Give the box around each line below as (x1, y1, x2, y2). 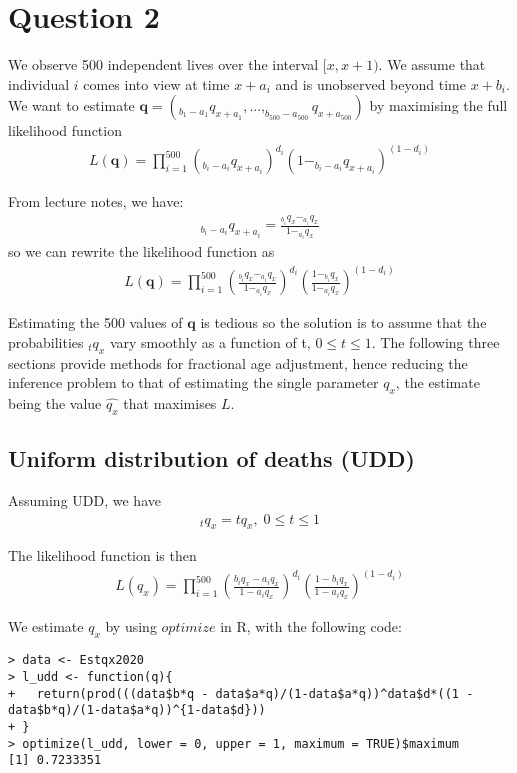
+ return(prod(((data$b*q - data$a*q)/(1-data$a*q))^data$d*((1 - (8, 686, 474, 701)
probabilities (8, 331, 84, 352)
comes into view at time (83, 73, 230, 94)
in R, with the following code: (220, 616, 402, 637)
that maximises (123, 392, 217, 413)
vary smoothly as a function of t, (109, 331, 311, 352)
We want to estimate (8, 95, 135, 116)
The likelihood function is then (8, 545, 197, 566)
